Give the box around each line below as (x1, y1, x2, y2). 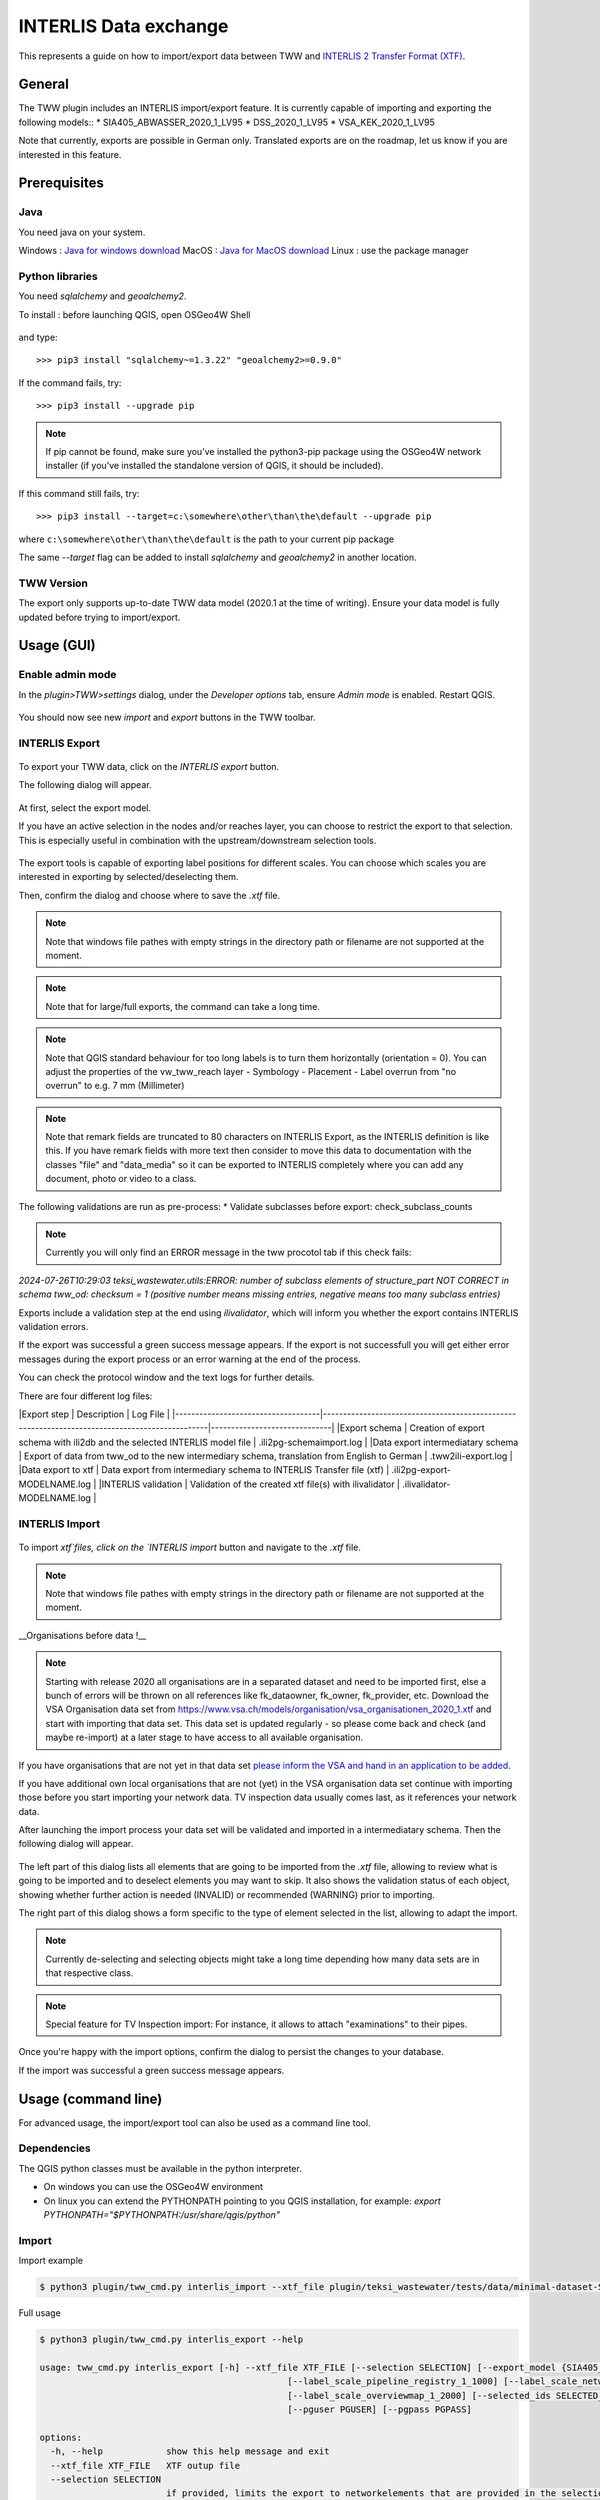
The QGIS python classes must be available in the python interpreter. (18, 2162, 302, 2174)
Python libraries (18, 269, 99, 283)
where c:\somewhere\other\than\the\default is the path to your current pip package (18, 533, 395, 545)
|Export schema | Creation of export (336, 1422, 485, 1434)
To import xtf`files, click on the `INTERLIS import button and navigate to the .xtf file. (18, 1541, 362, 1554)
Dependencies (18, 2141, 92, 2155)
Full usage (18, 2307, 62, 2319)
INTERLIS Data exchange (18, 15, 229, 37)
